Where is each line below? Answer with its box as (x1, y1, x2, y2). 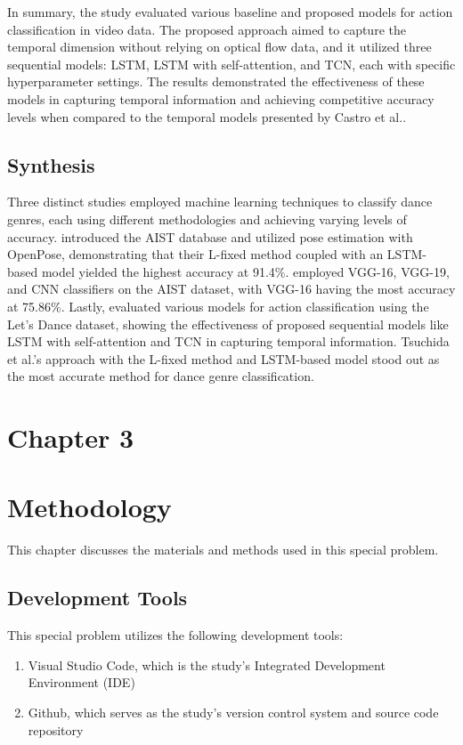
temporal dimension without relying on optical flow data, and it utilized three (7, 37, 432, 56)
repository (28, 720, 84, 739)
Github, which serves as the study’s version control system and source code (28, 702, 439, 721)
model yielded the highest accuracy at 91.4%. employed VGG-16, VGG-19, (41, 262, 450, 280)
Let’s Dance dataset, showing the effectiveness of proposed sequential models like (7, 314, 449, 333)
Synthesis (7, 150, 95, 178)
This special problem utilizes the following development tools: (7, 626, 344, 644)
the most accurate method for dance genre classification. (7, 367, 314, 385)
